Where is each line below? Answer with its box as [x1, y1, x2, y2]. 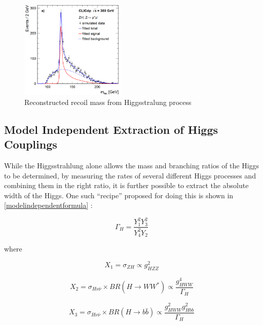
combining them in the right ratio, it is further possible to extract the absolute [4, 180, 249, 191]
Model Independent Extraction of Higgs [4, 121, 218, 137]
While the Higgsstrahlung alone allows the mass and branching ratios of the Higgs [4, 160, 259, 170]
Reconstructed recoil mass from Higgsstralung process [24, 96, 192, 107]
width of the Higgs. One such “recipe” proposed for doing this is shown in [4, 190, 234, 200]
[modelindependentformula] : [4, 200, 93, 210]
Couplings [4, 136, 57, 152]
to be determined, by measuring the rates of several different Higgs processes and [4, 170, 256, 180]
